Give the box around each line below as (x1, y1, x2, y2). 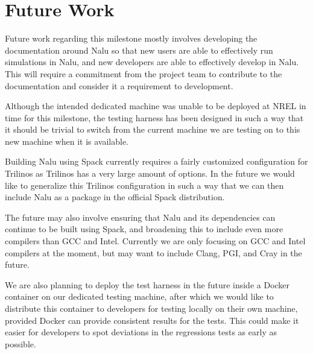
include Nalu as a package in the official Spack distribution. (5, 191, 225, 203)
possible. (5, 337, 36, 350)
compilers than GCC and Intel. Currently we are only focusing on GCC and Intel (5, 235, 306, 247)
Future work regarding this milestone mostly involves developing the (5, 32, 258, 45)
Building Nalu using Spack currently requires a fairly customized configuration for (5, 155, 308, 168)
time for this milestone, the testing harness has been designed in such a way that (5, 111, 304, 124)
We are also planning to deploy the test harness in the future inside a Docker (5, 278, 290, 291)
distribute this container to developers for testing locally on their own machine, (5, 302, 298, 314)
